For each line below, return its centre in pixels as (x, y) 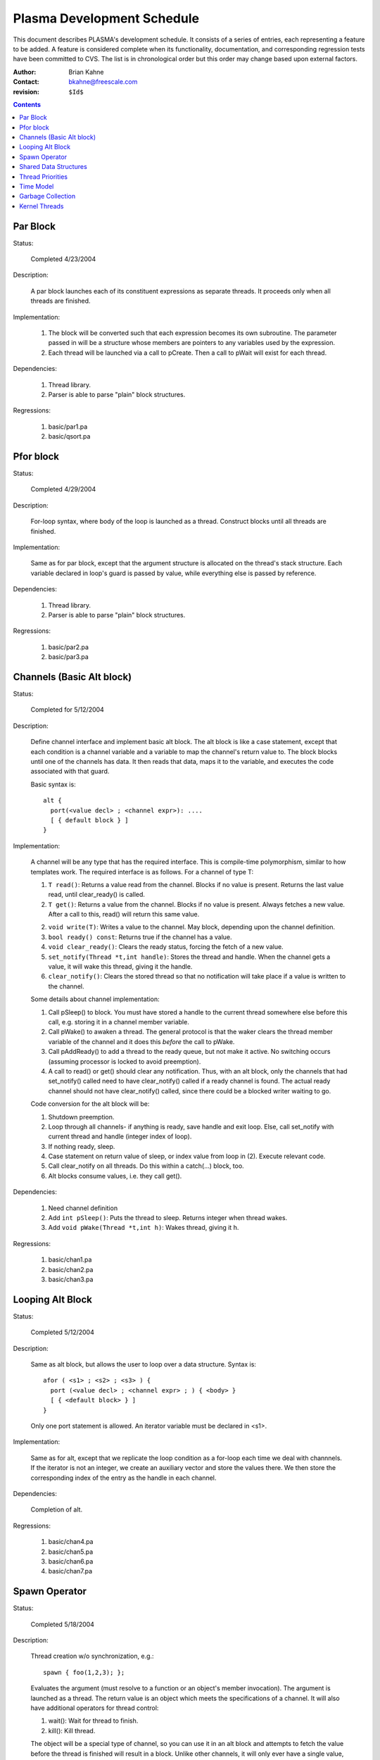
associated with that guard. (70, 772)
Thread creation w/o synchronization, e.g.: (92, 1656)
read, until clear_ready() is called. (97, 895)
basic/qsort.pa (69, 436)
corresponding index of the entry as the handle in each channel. (123, 1478)
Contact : (26, 82)
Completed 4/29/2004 (63, 489)
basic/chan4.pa (71, 1542)
